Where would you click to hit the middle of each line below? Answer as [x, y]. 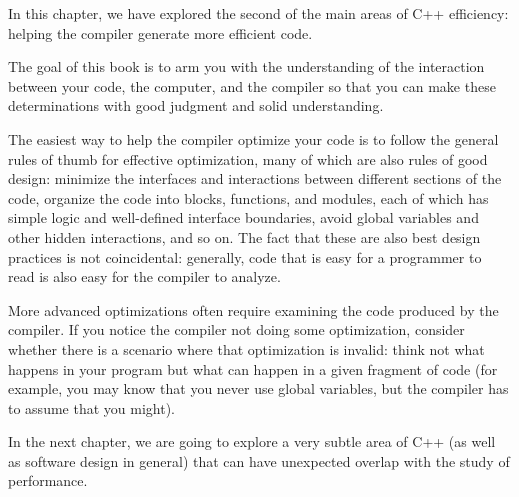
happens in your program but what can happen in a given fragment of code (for [253, 368]
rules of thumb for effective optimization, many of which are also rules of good [248, 158]
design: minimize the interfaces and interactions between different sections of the [255, 178]
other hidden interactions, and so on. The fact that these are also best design [244, 236]
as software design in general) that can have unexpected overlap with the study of [259, 460]
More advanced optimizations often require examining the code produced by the [253, 309]
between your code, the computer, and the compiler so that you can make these [252, 85]
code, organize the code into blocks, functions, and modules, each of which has [248, 197]
